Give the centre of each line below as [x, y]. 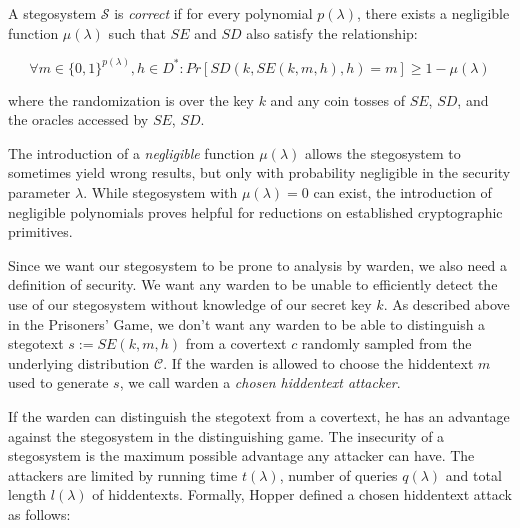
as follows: [39, 513]
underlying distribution [79, 362]
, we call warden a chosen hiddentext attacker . [260, 382]
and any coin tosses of [337, 99]
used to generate [58, 382]
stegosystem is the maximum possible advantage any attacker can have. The [241, 455]
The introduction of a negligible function [131, 152]
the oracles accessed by [78, 119]
